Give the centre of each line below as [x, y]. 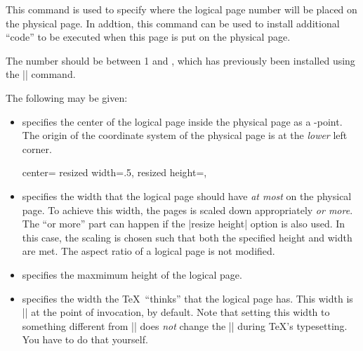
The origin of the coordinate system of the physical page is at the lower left [185, 135]
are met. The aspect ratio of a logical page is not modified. [148, 251]
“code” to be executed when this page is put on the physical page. [148, 37]
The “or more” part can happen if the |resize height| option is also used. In [184, 224]
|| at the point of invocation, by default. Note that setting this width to [176, 312]
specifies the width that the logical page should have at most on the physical [187, 196]
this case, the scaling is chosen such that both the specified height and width [187, 237]
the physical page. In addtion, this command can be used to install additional [173, 23]
